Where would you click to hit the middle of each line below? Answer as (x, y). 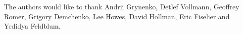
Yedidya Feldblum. (32, 26)
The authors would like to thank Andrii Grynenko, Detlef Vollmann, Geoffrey (122, 6)
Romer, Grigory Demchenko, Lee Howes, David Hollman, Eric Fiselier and (117, 16)
